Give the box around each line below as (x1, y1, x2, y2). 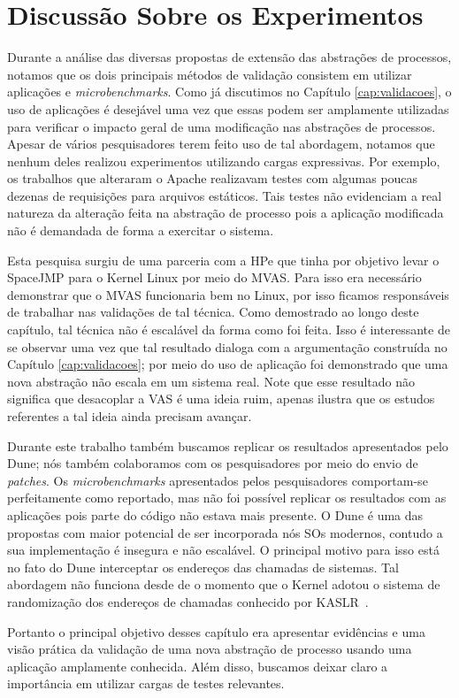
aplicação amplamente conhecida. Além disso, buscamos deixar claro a (7, 656, 388, 675)
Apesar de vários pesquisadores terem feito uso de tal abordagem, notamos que (7, 134, 435, 153)
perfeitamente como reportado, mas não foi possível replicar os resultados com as (7, 488, 447, 507)
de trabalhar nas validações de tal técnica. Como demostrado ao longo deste (7, 303, 419, 321)
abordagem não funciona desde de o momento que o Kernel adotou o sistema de (7, 575, 440, 594)
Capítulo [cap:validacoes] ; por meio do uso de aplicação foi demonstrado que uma (7, 355, 448, 373)
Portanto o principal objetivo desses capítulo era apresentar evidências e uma (7, 622, 425, 640)
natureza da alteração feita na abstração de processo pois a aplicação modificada (7, 203, 444, 222)
